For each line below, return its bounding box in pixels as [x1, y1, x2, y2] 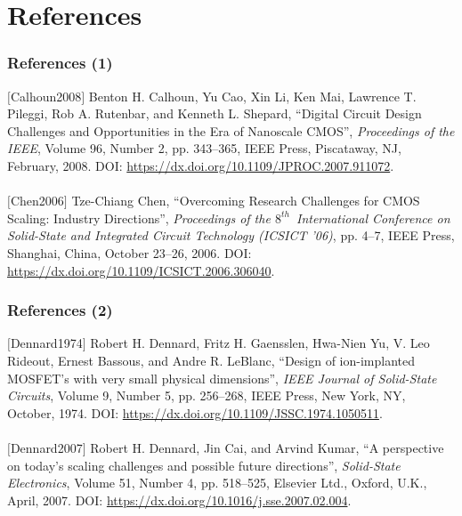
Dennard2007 [10, 438, 83, 456]
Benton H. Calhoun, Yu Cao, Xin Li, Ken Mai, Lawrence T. [88, 86, 417, 105]
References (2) [7, 299, 113, 321]
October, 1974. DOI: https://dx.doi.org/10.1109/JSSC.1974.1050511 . [7, 403, 383, 422]
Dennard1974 [10, 334, 83, 352]
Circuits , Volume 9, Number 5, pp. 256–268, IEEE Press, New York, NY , [7, 386, 406, 405]
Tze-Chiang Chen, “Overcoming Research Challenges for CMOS [71, 191, 420, 210]
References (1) [7, 52, 113, 74]
